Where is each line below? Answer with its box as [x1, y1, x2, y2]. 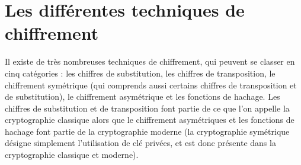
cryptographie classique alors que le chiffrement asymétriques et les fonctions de [5, 113, 294, 126]
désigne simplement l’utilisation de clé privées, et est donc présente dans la [5, 137, 276, 149]
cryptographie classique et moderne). [5, 148, 139, 161]
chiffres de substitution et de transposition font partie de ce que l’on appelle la [5, 101, 290, 114]
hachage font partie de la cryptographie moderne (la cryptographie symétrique [5, 125, 290, 137]
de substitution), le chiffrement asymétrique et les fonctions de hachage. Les [5, 90, 280, 103]
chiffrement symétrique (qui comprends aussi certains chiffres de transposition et [5, 78, 297, 91]
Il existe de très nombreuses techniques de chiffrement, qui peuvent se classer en [5, 55, 295, 68]
